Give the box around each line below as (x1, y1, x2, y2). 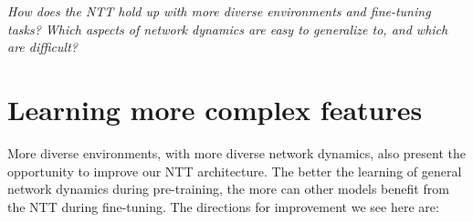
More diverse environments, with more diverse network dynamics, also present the (7, 143, 466, 162)
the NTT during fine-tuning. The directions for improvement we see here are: (7, 197, 439, 216)
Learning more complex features (7, 90, 423, 127)
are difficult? (7, 37, 78, 56)
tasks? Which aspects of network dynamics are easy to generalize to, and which (7, 19, 448, 38)
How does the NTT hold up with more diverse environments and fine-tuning (7, 2, 431, 20)
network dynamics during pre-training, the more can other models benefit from (7, 179, 449, 198)
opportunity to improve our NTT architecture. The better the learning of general (7, 161, 462, 180)
